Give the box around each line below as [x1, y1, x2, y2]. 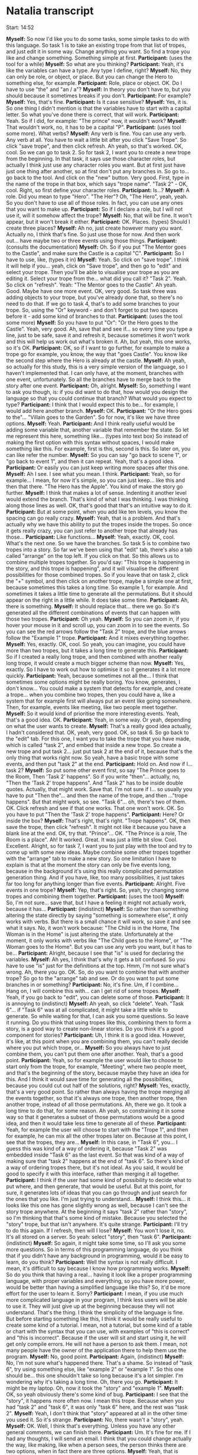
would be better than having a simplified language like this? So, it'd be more [6, 1284, 191, 1291]
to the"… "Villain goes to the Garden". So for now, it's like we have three [6, 414, 180, 421]
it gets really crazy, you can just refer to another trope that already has [6, 527, 178, 534]
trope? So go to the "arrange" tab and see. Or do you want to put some [6, 974, 179, 981]
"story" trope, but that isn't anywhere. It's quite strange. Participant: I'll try [6, 1221, 188, 1228]
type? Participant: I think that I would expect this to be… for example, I [6, 401, 178, 408]
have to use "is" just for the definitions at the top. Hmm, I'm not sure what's [6, 962, 190, 969]
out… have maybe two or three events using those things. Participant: [6, 237, 177, 244]
